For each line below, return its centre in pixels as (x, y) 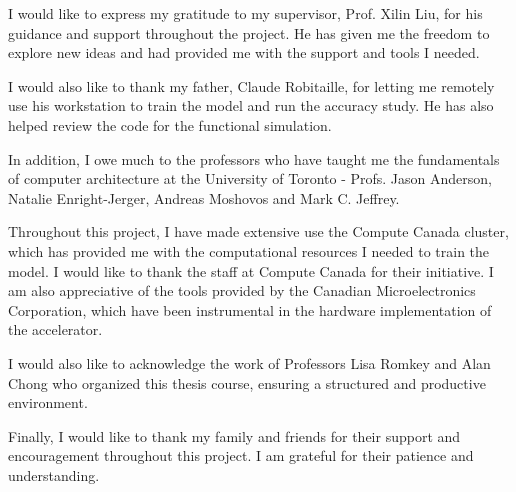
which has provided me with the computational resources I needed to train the (249, 250)
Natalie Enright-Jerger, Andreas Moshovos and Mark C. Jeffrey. (204, 197)
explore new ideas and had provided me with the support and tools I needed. (244, 52)
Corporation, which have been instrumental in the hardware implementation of (250, 309)
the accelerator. (55, 329)
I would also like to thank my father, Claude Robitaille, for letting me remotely (251, 85)
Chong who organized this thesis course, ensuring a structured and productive (247, 382)
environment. (48, 402)
